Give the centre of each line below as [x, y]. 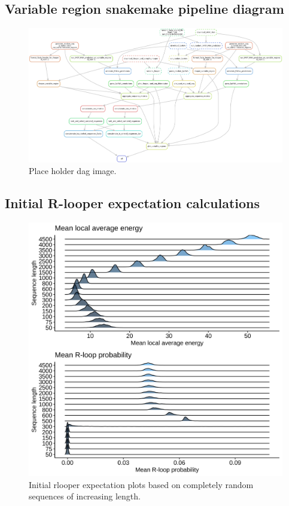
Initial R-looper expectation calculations [133, 203]
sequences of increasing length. [85, 496]
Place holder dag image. [73, 171]
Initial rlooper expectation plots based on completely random [141, 484]
